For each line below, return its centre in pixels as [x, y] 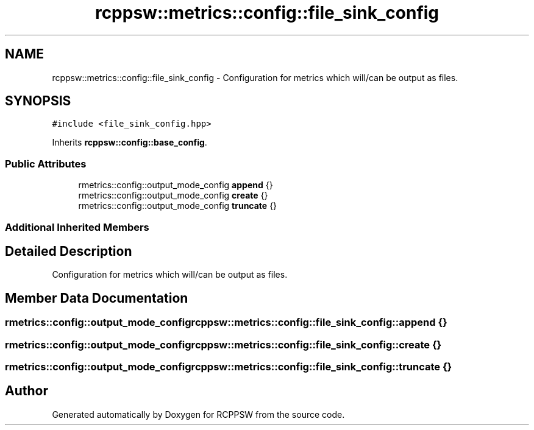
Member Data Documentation [97, 298]
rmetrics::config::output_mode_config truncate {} [178, 206]
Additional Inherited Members [77, 227]
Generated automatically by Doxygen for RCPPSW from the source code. [198, 414]
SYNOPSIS [38, 101]
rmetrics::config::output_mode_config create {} [173, 196]
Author [27, 391]
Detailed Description [69, 251]
